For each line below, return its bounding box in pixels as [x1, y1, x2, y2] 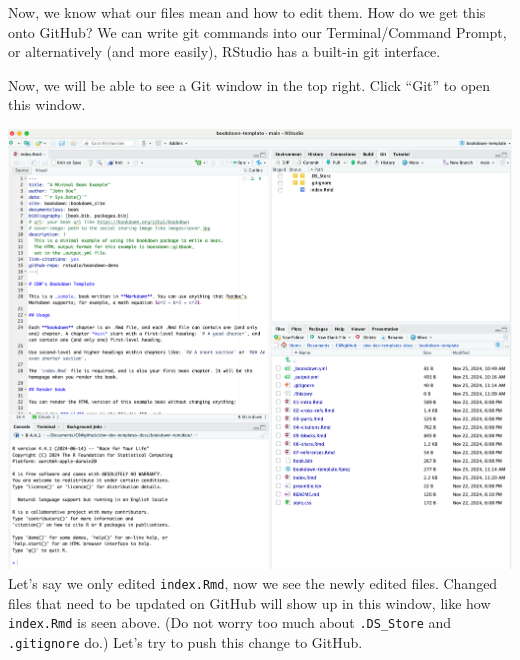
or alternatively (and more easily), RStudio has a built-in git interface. [8, 41, 441, 62]
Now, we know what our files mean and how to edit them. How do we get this [8, 2, 486, 22]
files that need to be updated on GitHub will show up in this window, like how [8, 592, 491, 613]
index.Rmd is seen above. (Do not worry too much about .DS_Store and [8, 612, 452, 633]
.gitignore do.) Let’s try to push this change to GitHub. [8, 631, 363, 652]
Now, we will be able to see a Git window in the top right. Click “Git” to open [8, 74, 491, 95]
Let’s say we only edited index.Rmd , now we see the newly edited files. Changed [8, 573, 498, 593]
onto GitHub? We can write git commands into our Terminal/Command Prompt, [8, 21, 507, 42]
